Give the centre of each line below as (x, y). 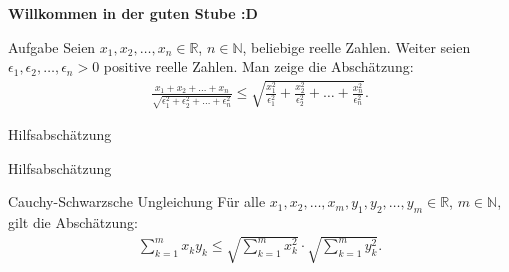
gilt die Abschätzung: (73, 222)
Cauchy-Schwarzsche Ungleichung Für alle (137, 201)
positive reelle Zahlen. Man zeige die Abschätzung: (258, 66)
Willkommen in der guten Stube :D (133, 13)
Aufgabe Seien (52, 46)
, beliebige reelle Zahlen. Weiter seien (356, 46)
